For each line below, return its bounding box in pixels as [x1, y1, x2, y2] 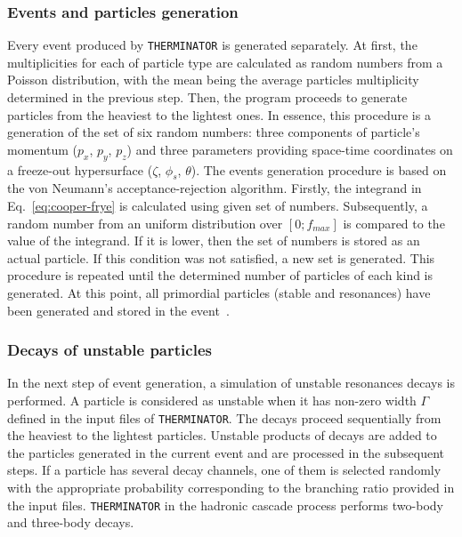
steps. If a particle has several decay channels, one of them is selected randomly [7, 461, 442, 479]
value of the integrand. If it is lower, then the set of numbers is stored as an [7, 231, 420, 250]
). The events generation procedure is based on [190, 160, 447, 179]
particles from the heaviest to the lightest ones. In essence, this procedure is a [7, 105, 431, 124]
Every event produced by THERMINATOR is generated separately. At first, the [7, 36, 417, 54]
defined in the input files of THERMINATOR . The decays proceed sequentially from [7, 408, 442, 427]
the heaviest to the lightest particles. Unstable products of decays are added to [7, 426, 437, 445]
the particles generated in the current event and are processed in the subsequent [7, 443, 444, 461]
